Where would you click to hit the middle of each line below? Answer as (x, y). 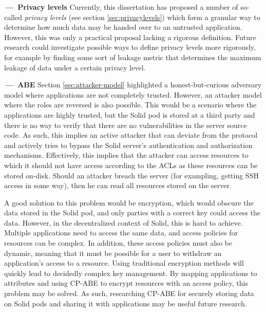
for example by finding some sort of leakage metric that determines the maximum (133, 57)
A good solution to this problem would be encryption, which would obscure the (129, 202)
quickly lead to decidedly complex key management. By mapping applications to (131, 273)
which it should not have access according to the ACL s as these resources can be (131, 165)
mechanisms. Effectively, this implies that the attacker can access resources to (126, 155)
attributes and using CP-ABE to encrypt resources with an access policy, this (126, 283)
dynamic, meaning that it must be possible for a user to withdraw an (113, 253)
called (13, 17)
